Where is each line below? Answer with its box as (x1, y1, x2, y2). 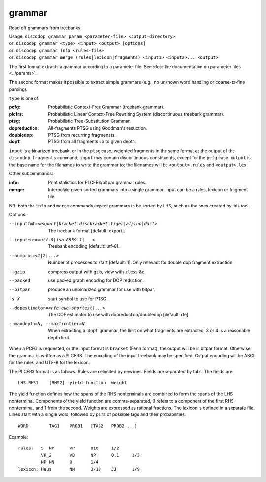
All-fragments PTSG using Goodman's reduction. (48, 125, 147, 131)
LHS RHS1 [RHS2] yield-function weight (18, 380, 128, 385)
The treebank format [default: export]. (48, 227, 125, 234)
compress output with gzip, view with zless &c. (48, 269, 146, 275)
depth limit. (48, 334, 71, 340)
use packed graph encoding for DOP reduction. (48, 277, 144, 283)
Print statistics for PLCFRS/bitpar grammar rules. (48, 180, 147, 186)
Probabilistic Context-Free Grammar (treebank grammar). (48, 104, 165, 110)
